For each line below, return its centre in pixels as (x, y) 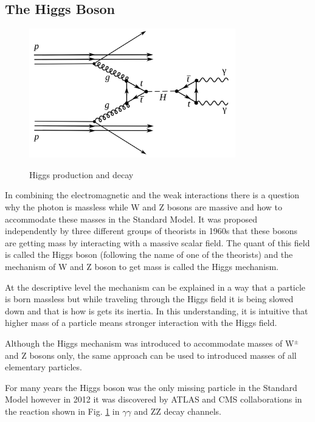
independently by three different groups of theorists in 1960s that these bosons (151, 231)
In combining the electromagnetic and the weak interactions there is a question (152, 195)
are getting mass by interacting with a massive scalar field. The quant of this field (157, 242)
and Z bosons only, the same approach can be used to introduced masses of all (151, 355)
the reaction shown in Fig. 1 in (62, 411)
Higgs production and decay (81, 174)
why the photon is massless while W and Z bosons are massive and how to (144, 206)
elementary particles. (43, 367)
